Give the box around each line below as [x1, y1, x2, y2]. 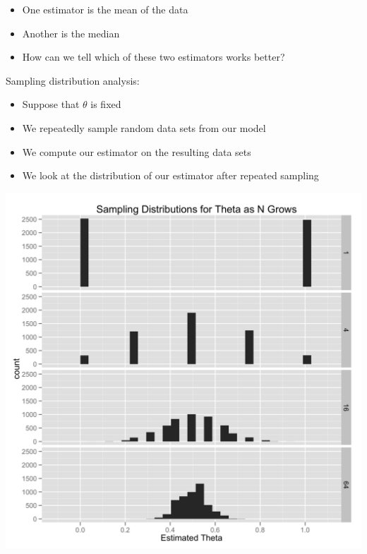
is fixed [90, 97, 121, 112]
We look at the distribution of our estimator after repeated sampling [22, 168, 319, 183]
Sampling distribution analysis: [6, 73, 140, 88]
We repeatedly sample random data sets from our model [22, 120, 266, 135]
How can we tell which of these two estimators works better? [22, 49, 285, 64]
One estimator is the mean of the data [22, 2, 188, 16]
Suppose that [22, 97, 80, 112]
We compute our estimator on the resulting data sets [22, 144, 251, 159]
